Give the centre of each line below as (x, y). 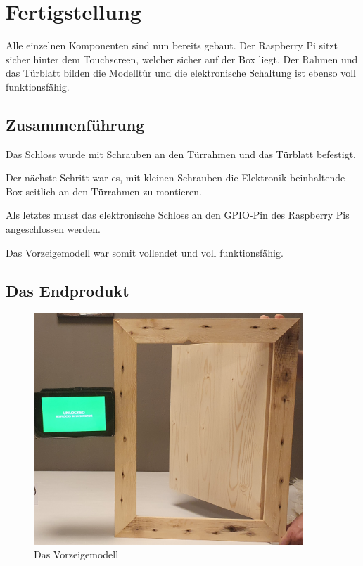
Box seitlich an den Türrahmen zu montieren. (104, 191)
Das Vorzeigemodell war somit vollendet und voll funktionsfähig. (145, 252)
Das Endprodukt (68, 290)
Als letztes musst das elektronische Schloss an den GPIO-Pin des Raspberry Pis (178, 215)
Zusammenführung (75, 124)
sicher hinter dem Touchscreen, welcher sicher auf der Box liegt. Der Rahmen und (182, 59)
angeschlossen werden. (53, 229)
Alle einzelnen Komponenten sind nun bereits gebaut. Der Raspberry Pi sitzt (172, 45)
